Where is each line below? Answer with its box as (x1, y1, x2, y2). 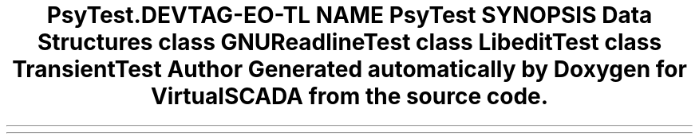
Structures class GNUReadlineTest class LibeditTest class (37, 29, 662, 56)
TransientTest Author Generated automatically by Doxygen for (12, 56, 687, 83)
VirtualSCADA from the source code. (150, 83, 549, 110)
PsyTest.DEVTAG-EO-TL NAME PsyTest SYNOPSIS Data (46, 2, 653, 29)
